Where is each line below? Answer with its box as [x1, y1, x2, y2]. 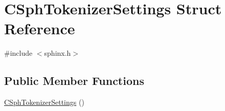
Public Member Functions [4, 73, 144, 88]
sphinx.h [44, 48, 71, 58]
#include [4, 48, 33, 58]
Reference [4, 18, 75, 39]
